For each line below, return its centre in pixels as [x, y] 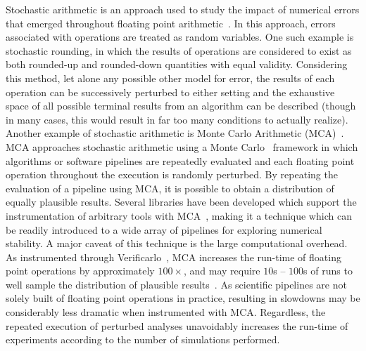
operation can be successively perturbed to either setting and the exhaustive [170, 92]
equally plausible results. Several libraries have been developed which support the [181, 202]
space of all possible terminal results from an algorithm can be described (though [181, 106]
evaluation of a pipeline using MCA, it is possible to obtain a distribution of [170, 188]
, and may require [222, 271]
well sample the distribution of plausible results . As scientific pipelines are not [176, 284]
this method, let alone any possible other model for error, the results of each [170, 78]
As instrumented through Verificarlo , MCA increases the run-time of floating [173, 257]
